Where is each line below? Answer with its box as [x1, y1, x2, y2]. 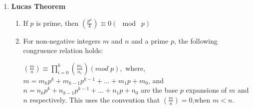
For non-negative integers [23, 35, 101, 46]
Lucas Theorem [11, 1, 66, 11]
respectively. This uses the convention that [29, 94, 160, 105]
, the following [174, 35, 218, 46]
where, [125, 62, 145, 73]
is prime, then [36, 17, 79, 28]
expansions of [186, 85, 227, 95]
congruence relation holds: [23, 45, 103, 55]
